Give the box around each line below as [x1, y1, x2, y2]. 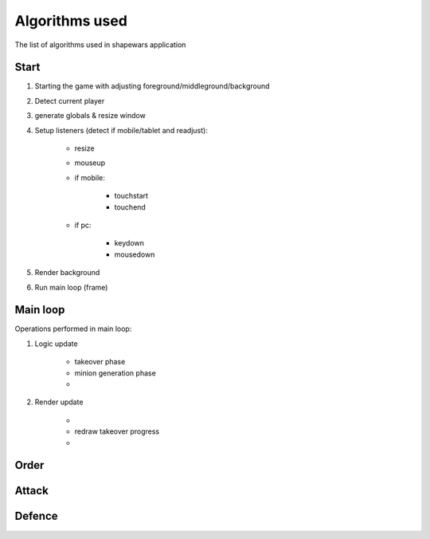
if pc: [74, 220, 92, 230]
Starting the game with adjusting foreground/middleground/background [34, 81, 270, 91]
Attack [14, 484, 49, 498]
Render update [34, 397, 84, 407]
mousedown [114, 250, 155, 259]
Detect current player [34, 96, 105, 105]
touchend [114, 202, 147, 211]
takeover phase [74, 357, 126, 367]
